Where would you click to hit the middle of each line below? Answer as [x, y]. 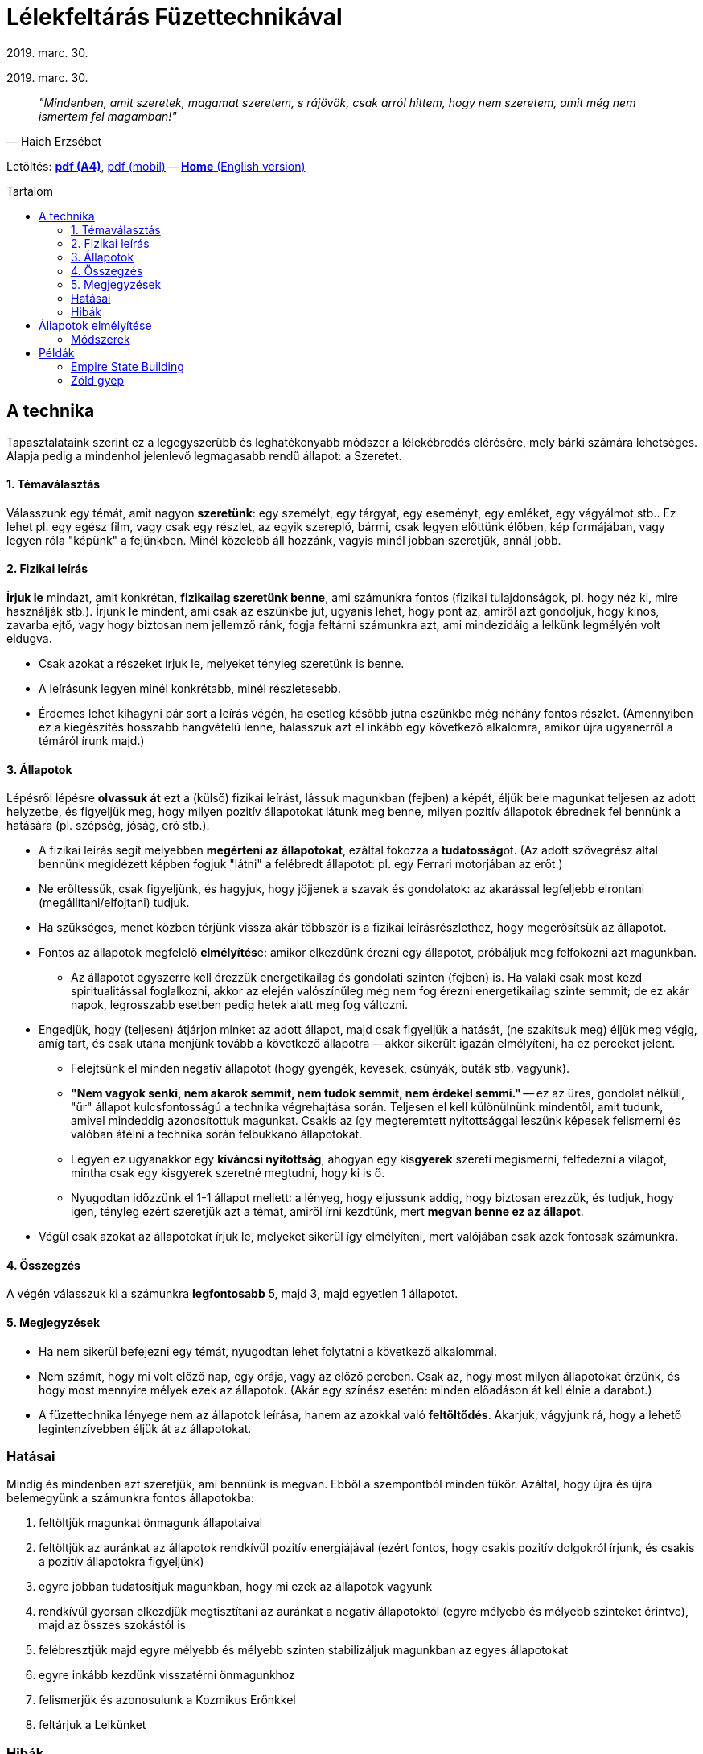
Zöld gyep [98, 380]
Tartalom [30, 191]
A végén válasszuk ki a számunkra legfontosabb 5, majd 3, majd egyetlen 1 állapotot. [232, 1294]
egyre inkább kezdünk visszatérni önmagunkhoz [167, 1675]
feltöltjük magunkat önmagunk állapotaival [151, 1523]
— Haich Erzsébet [54, 141]
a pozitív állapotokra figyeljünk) [121, 1562]
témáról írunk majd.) [92, 741]
